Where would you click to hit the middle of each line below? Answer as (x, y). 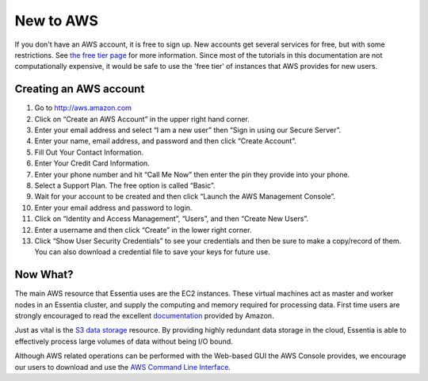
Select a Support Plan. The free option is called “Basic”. (125, 185)
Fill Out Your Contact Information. (89, 152)
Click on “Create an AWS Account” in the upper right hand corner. (142, 119)
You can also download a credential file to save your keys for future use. (153, 252)
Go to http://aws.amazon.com (83, 108)
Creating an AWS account (80, 89)
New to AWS (56, 21)
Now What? (44, 274)
